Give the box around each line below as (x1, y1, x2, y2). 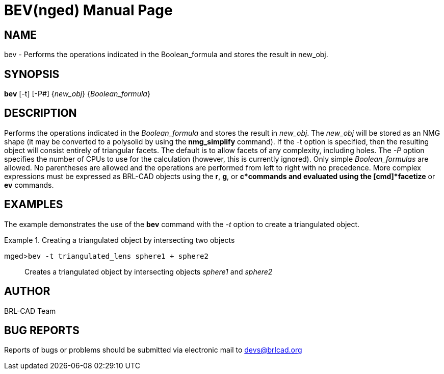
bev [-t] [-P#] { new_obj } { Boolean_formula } (4, 89, 150, 98)
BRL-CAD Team (4, 306, 56, 315)
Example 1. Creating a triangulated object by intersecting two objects (4, 235, 235, 244)
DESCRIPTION (4, 107, 77, 120)
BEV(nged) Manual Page (4, 2, 173, 19)
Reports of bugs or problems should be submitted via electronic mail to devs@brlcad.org (4, 345, 302, 355)
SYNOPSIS (4, 67, 60, 81)
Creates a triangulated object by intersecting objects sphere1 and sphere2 (24, 267, 273, 276)
